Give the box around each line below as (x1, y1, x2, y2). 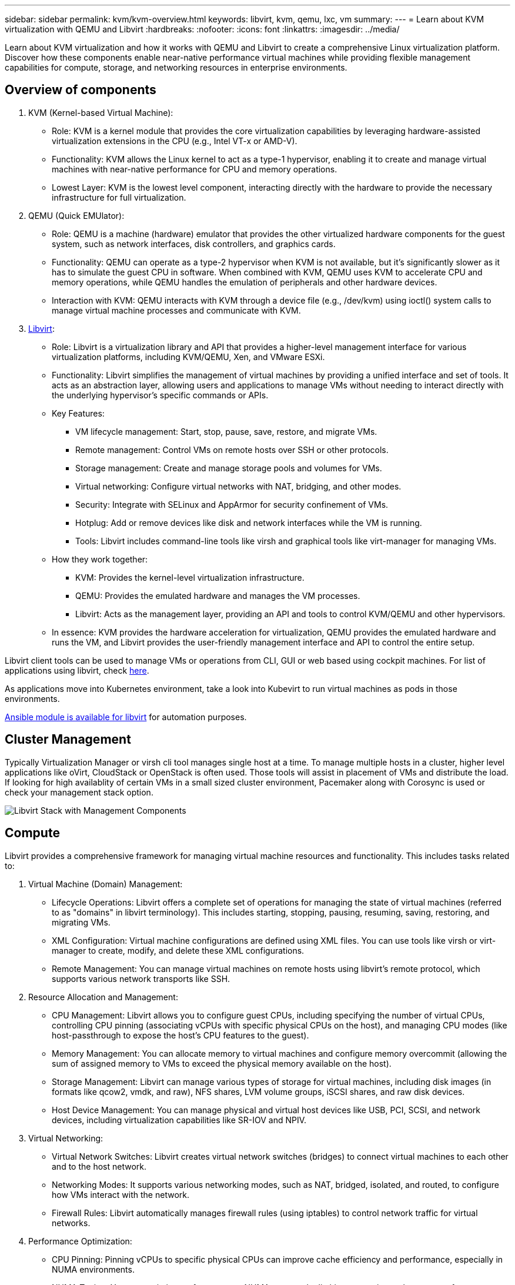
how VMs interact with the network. (52, 1189, 189, 1200)
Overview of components (5, 82, 156, 98)
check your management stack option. (5, 787, 153, 797)
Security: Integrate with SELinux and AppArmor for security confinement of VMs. (75, 499, 389, 510)
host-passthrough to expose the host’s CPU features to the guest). (52, 1030, 309, 1040)
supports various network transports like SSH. (52, 973, 230, 984)
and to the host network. (52, 1161, 146, 1171)
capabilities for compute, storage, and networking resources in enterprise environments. (5, 62, 347, 72)
